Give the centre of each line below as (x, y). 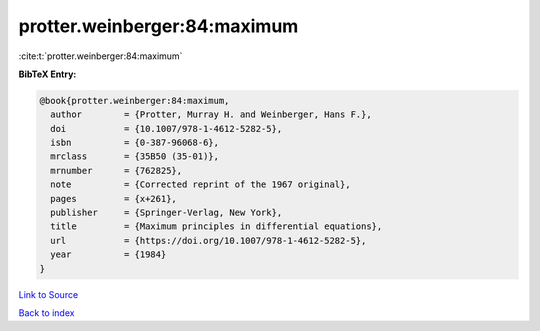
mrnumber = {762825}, (116, 170)
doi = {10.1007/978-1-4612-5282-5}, (166, 128)
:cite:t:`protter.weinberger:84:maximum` (100, 56)
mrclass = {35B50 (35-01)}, (135, 156)
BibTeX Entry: (47, 74)
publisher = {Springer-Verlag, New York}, (166, 213)
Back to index (46, 312)
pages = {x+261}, (113, 198)
